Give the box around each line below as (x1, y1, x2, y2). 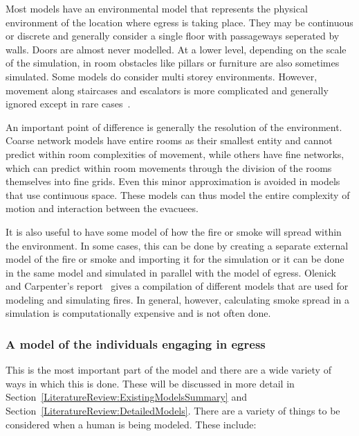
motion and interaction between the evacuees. (6, 201, 199, 216)
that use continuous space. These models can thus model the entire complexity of (6, 187, 350, 202)
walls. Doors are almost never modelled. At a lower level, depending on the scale (6, 42, 347, 56)
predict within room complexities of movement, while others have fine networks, (6, 146, 344, 161)
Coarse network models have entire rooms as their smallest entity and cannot (6, 133, 333, 148)
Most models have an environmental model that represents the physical (6, 1, 308, 15)
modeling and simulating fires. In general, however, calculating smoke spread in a (6, 292, 350, 306)
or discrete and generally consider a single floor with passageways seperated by (6, 28, 340, 43)
